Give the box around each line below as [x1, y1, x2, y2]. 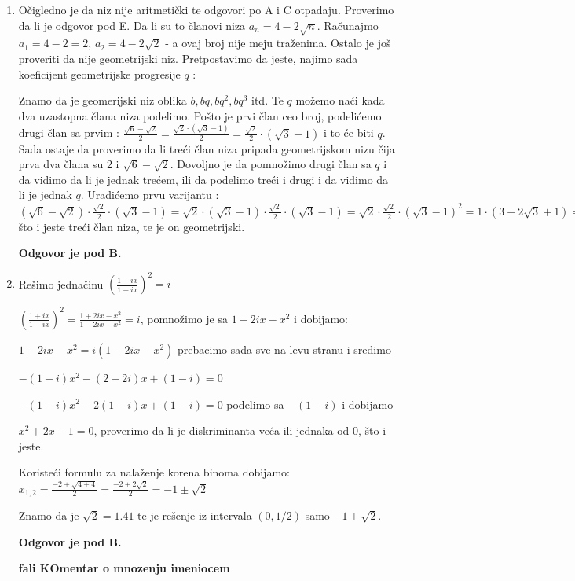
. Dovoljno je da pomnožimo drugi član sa [170, 156, 372, 172]
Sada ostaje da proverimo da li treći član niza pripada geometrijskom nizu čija [18, 140, 395, 156]
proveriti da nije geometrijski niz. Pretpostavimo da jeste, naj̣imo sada [18, 50, 358, 66]
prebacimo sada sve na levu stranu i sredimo [178, 340, 391, 357]
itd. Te [251, 92, 284, 108]
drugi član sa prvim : [18, 124, 119, 141]
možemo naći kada [295, 92, 385, 108]
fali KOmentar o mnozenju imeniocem [18, 560, 230, 576]
